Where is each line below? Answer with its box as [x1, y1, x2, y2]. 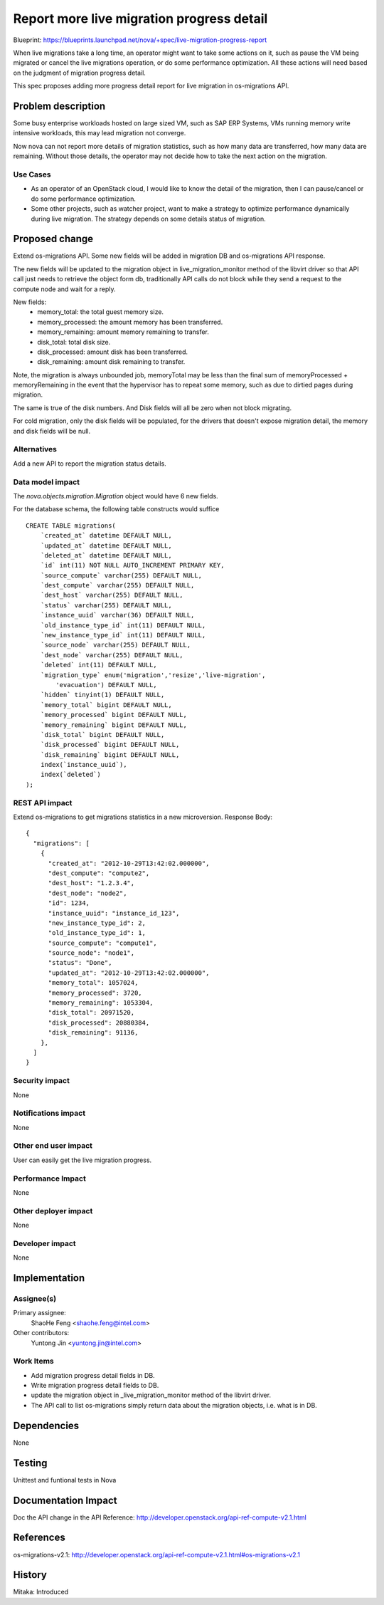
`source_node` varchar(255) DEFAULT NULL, [40, 641, 191, 649]
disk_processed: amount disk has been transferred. [37, 347, 188, 356]
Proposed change [13, 233, 94, 245]
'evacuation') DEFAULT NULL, [55, 681, 158, 689]
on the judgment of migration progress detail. [13, 68, 146, 77]
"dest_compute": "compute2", [48, 869, 150, 877]
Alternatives [13, 444, 57, 454]
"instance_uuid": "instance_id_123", [48, 909, 180, 917]
